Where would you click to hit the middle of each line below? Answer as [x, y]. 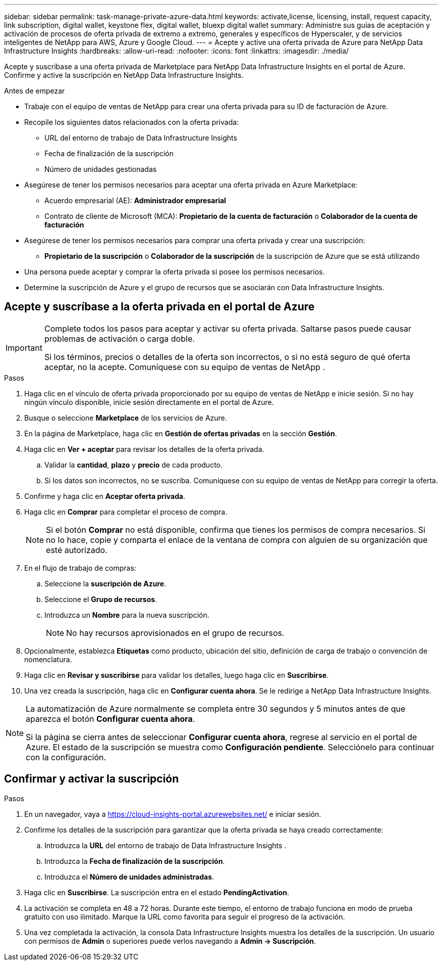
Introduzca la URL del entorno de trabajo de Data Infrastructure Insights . [165, 845]
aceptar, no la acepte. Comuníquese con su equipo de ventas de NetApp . [185, 367]
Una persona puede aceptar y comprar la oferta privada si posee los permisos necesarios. [175, 272]
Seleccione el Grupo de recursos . [101, 599]
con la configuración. [66, 757]
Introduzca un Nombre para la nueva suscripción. [127, 615]
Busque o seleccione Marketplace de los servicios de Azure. [126, 418]
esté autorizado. [77, 550]
